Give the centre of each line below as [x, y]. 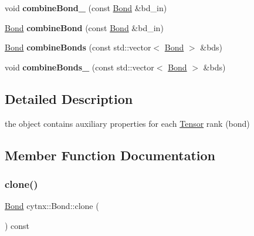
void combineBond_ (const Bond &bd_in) [86, 8]
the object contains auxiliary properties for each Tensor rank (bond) [127, 123]
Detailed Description [69, 98]
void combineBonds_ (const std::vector [79, 67]
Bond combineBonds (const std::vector [78, 47]
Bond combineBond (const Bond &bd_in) [84, 27]
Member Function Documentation [110, 155]
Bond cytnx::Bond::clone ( [52, 206]
